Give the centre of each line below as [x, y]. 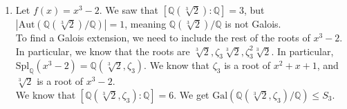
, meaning [146, 23]
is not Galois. [253, 23]
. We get [191, 94]
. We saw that [129, 10]
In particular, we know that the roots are [103, 51]
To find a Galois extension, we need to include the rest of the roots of [163, 37]
